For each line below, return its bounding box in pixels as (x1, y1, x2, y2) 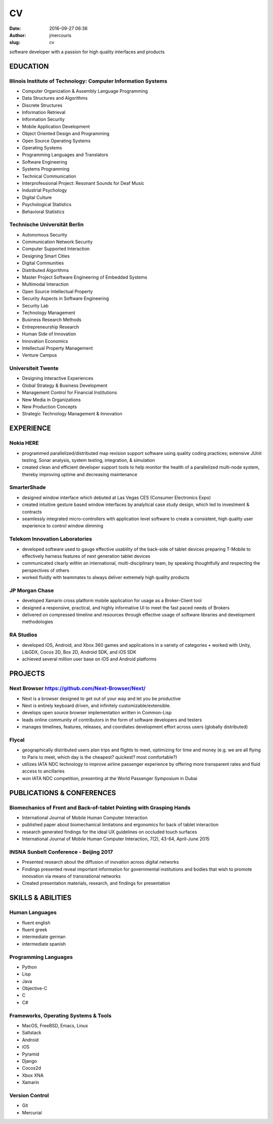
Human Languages (9, 909, 57, 916)
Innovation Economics (22, 338, 68, 344)
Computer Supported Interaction (22, 246, 90, 252)
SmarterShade (9, 484, 46, 491)
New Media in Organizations (22, 397, 81, 403)
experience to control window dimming (22, 523, 104, 529)
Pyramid (22, 1051, 40, 1057)
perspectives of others (22, 567, 69, 573)
